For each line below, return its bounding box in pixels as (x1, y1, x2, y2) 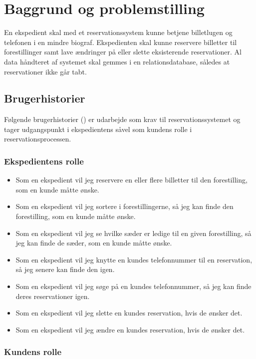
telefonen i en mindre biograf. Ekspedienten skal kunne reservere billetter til (4, 36, 237, 47)
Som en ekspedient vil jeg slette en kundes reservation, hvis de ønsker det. (15, 307, 243, 318)
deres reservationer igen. (15, 290, 90, 301)
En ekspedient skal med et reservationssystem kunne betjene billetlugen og (4, 27, 233, 37)
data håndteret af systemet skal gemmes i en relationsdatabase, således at (4, 56, 230, 66)
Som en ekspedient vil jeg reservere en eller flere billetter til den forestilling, (15, 174, 248, 185)
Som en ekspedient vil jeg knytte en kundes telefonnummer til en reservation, (15, 254, 253, 264)
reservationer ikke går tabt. (4, 66, 87, 76)
